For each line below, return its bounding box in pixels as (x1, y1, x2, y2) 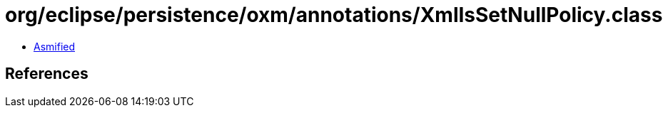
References (5, 65, 88, 83)
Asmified (34, 40, 76, 53)
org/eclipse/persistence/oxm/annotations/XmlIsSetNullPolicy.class (5, 3, 663, 27)
